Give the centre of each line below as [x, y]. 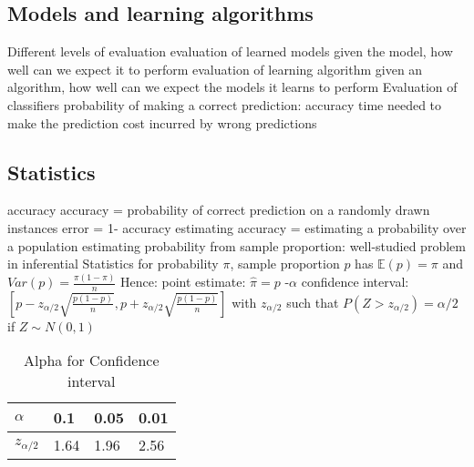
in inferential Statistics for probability [113, 264]
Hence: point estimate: [183, 282]
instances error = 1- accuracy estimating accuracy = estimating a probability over [237, 227]
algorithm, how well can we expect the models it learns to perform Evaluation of [232, 87]
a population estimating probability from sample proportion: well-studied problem [237, 245]
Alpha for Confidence [92, 360]
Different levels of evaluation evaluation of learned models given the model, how [230, 51]
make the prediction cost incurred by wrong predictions [162, 122]
